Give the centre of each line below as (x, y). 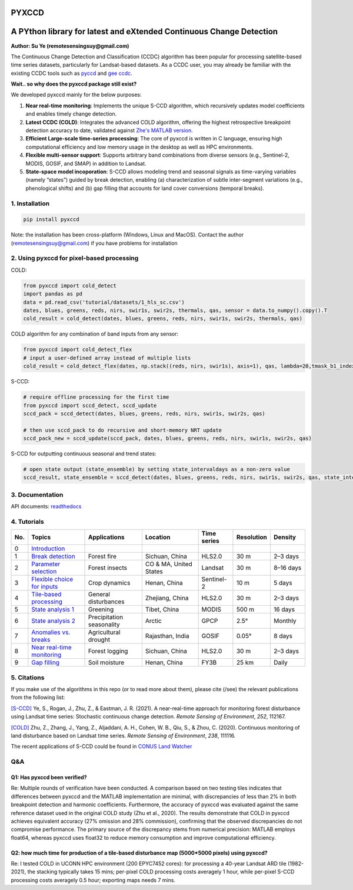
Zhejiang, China (167, 598)
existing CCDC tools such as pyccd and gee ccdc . (71, 73)
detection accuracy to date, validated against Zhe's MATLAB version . (109, 130)
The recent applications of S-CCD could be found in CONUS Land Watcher (101, 747)
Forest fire (103, 556)
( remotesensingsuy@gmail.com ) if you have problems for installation (94, 243)
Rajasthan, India (167, 636)
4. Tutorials (27, 521)
